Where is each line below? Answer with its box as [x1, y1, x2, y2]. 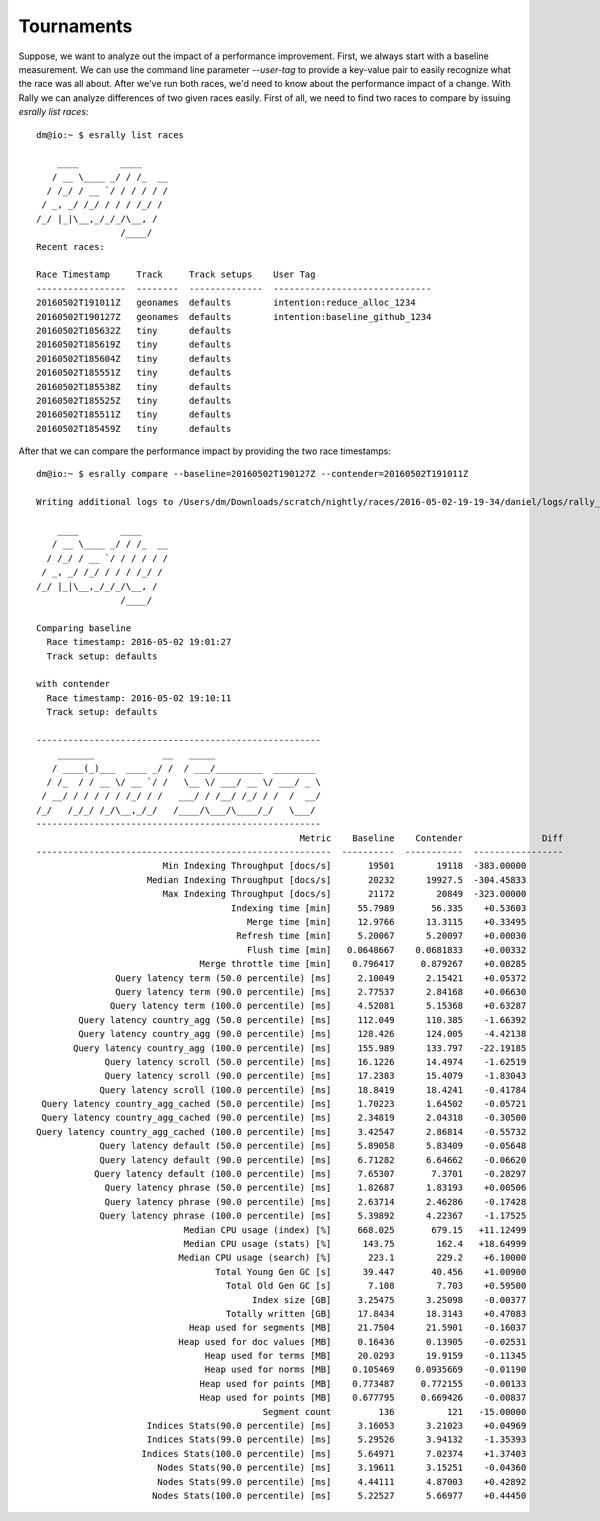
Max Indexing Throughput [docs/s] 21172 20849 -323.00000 [162, 888, 527, 900]
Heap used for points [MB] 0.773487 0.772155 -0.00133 [199, 1378, 527, 1389]
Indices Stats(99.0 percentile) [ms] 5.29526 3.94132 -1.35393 [146, 1434, 527, 1445]
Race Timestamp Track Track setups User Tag [36, 269, 316, 280]
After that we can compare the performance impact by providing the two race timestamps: [18, 445, 392, 457]
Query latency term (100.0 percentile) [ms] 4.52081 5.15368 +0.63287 [110, 1000, 527, 1012]
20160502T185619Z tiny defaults [36, 339, 232, 350]
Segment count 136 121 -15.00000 [262, 1406, 527, 1417]
